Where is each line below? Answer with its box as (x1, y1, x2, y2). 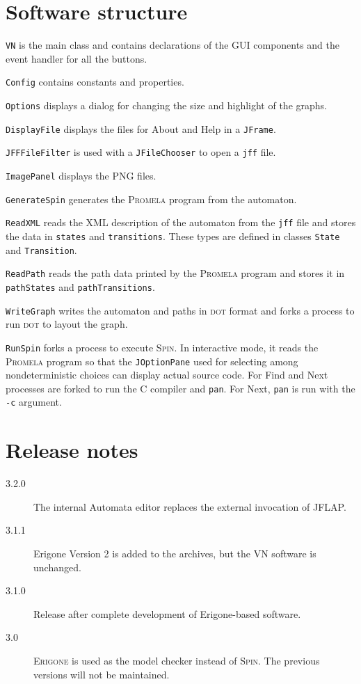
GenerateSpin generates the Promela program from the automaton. (6, 191, 297, 206)
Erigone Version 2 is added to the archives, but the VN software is (33, 546, 316, 560)
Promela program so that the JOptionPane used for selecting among (6, 353, 298, 368)
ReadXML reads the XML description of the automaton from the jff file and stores (6, 215, 356, 230)
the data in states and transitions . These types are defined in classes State (6, 228, 340, 243)
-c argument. (6, 395, 62, 409)
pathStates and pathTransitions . (6, 279, 155, 294)
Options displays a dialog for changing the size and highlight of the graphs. (6, 98, 327, 113)
